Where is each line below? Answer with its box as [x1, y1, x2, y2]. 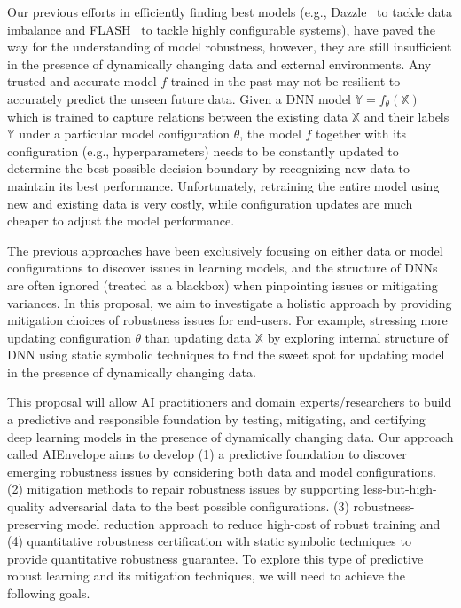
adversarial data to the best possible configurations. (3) [49, 497, 349, 516]
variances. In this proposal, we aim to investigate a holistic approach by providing [7, 293, 452, 312]
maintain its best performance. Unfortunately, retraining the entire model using [7, 176, 440, 194]
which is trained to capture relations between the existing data [7, 107, 348, 125]
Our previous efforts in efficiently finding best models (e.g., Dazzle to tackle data [7, 3, 452, 20]
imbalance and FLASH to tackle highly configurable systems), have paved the [7, 20, 435, 38]
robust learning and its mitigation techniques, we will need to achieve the [7, 566, 406, 585]
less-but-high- [363, 479, 437, 498]
